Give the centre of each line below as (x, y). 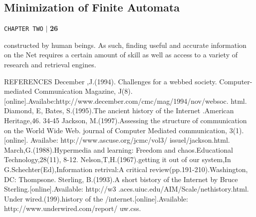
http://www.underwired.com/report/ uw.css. (73, 208)
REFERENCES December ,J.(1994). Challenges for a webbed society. (111, 81)
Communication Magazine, (75, 91)
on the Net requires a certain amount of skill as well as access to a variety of (121, 55)
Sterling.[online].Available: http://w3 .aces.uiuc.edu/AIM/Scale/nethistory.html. (127, 189)
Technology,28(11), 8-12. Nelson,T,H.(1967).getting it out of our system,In (118, 159)
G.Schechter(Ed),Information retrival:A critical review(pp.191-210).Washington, (126, 169)
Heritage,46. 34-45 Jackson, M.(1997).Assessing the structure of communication (126, 120)
